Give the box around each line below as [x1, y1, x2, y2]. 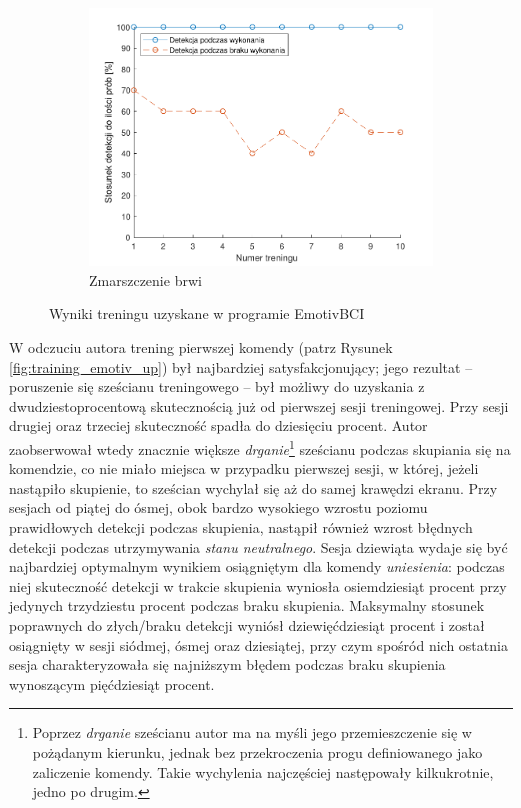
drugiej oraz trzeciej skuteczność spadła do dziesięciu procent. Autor [9, 415, 428, 436]
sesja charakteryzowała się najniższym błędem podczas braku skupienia [9, 654, 446, 675]
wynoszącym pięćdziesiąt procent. [9, 673, 215, 694]
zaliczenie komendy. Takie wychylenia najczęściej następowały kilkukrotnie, [32, 761, 494, 782]
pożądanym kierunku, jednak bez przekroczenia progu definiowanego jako [32, 742, 483, 762]
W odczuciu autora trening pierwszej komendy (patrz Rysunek [9, 337, 393, 358]
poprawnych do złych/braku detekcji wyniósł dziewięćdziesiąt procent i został [9, 615, 485, 636]
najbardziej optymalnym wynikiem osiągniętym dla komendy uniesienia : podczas [9, 556, 505, 577]
